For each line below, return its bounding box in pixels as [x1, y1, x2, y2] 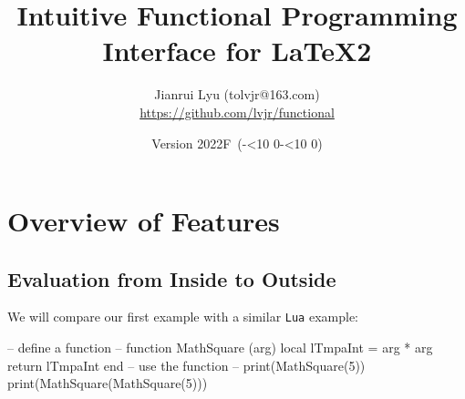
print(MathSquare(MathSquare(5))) [7, 373, 208, 393]
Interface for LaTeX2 [102, 32, 372, 69]
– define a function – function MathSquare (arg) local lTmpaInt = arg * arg [7, 338, 433, 357]
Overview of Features [7, 202, 280, 240]
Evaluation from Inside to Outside [7, 264, 336, 292]
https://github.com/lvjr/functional [139, 102, 335, 121]
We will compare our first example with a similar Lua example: [7, 307, 358, 326]
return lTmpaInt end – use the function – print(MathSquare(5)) [7, 355, 366, 374]
